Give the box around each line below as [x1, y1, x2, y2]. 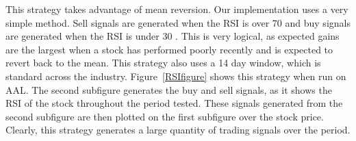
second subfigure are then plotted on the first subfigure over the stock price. [5, 109, 324, 123]
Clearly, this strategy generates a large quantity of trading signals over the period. [5, 123, 351, 137]
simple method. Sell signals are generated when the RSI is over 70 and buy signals [5, 15, 351, 29]
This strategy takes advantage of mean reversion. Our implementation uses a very [5, 2, 348, 16]
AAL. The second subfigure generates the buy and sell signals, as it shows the [5, 82, 332, 97]
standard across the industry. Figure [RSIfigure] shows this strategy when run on [5, 68, 346, 83]
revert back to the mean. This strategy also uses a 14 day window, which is [5, 55, 321, 70]
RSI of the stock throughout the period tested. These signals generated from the [5, 96, 343, 110]
